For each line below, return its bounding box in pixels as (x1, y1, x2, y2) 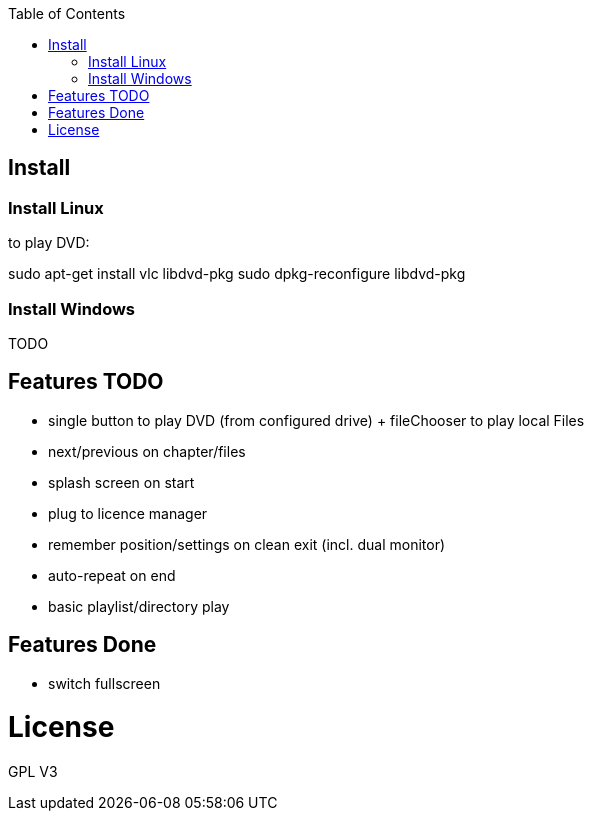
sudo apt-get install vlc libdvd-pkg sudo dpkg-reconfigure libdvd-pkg (8, 265, 466, 283)
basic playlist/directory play (48, 597, 230, 615)
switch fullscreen (48, 674, 161, 692)
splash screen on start (48, 473, 195, 491)
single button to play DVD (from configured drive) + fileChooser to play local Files (48, 411, 585, 429)
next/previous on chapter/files (48, 442, 246, 460)
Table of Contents (8, 5, 126, 22)
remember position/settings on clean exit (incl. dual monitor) (48, 535, 446, 553)
